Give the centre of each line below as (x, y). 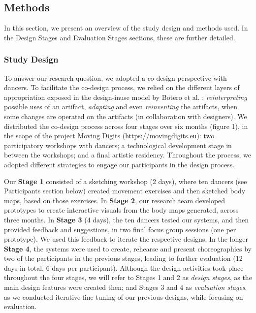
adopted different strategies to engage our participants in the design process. (119, 164)
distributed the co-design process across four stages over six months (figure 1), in (126, 126)
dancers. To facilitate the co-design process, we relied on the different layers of (122, 87)
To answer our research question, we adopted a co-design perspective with (115, 78)
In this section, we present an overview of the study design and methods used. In (126, 28)
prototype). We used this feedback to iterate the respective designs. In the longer (126, 239)
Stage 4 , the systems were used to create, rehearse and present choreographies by (128, 248)
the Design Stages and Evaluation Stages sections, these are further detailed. (120, 37)
